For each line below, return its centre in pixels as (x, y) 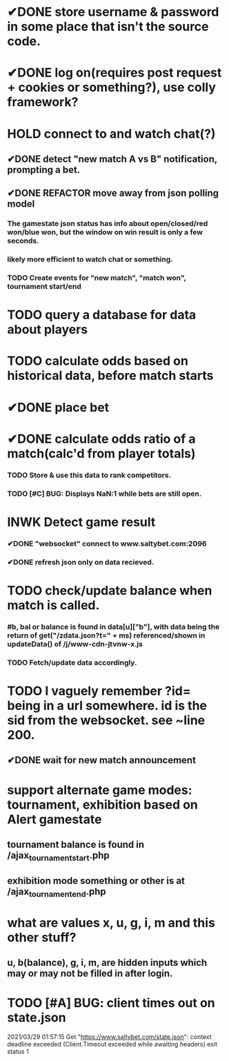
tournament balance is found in (76, 844)
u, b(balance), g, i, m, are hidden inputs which (107, 963)
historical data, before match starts (110, 376)
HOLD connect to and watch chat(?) (111, 133)
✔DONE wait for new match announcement (102, 760)
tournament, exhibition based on (103, 805)
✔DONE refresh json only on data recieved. (81, 562)
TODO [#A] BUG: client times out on (111, 1003)
